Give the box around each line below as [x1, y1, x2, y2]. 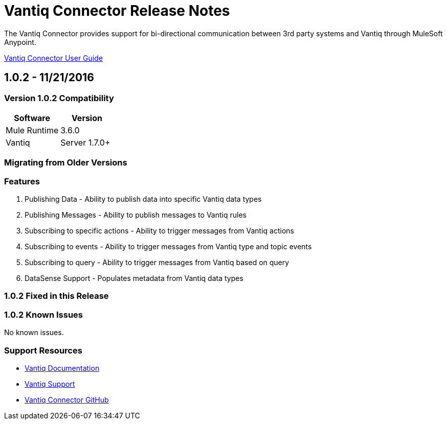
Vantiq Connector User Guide [4, 53, 103, 62]
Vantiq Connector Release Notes [4, 2, 230, 19]
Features [4, 176, 40, 186]
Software [14, 112, 50, 123]
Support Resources [4, 345, 82, 356]
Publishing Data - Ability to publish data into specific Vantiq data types [25, 195, 262, 204]
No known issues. [4, 328, 64, 337]
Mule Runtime [6, 125, 59, 135]
